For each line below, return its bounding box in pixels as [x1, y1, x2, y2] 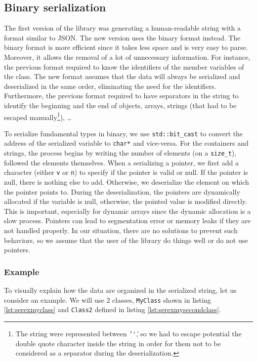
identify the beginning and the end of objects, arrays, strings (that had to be [4, 100, 237, 110]
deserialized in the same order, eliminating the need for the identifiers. [4, 80, 216, 91]
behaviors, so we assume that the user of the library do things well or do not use [4, 235, 248, 245]
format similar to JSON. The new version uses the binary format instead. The [4, 32, 241, 42]
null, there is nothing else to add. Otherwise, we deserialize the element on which [4, 177, 249, 187]
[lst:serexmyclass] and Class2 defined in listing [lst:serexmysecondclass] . [4, 304, 221, 315]
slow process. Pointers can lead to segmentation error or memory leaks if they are [4, 215, 251, 226]
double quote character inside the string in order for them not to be [15, 338, 221, 348]
